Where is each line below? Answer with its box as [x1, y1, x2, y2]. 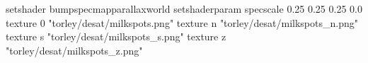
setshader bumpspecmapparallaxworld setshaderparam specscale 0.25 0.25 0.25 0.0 [6, 1, 362, 16]
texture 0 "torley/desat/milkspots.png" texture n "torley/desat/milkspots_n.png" [6, 15, 358, 30]
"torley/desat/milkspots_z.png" [6, 42, 143, 57]
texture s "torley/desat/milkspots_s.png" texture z [6, 29, 226, 44]
